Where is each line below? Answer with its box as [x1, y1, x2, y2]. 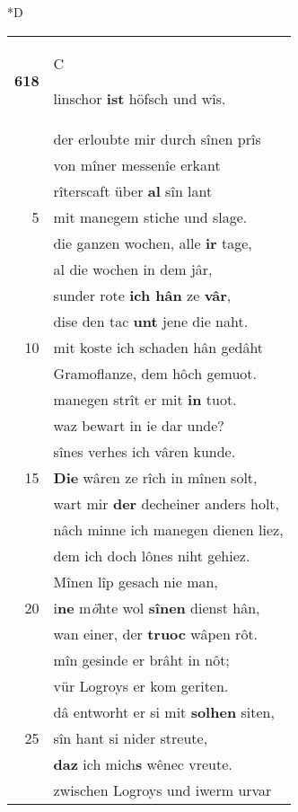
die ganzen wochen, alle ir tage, [53, 232, 252, 253]
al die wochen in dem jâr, [53, 258, 213, 279]
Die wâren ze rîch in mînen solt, [53, 466, 258, 488]
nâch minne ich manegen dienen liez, [53, 518, 284, 540]
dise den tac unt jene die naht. [53, 310, 249, 331]
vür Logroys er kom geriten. [53, 675, 229, 696]
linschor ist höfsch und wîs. [53, 87, 226, 109]
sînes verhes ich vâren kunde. [53, 440, 236, 462]
